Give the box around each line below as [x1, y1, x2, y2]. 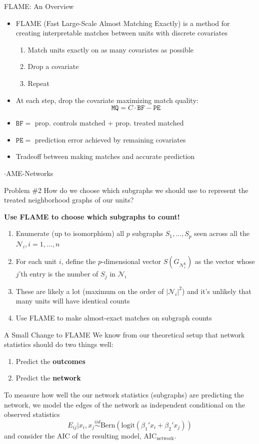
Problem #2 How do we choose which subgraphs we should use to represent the [4, 184, 248, 195]
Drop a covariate [27, 61, 79, 71]
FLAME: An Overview [4, 1, 74, 11]
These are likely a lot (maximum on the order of [15, 285, 164, 296]
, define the [61, 256, 96, 266]
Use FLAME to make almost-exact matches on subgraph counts [15, 312, 212, 322]
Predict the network [15, 372, 81, 383]
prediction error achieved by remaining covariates [34, 134, 186, 144]
